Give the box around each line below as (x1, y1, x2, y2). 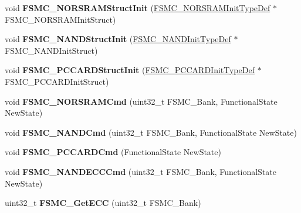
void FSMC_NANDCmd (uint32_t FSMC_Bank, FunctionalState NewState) (5, 126, 297, 138)
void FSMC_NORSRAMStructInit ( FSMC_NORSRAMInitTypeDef (5, 2, 270, 13)
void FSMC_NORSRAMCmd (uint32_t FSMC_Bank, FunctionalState (5, 95, 278, 107)
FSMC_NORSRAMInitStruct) (5, 13, 116, 25)
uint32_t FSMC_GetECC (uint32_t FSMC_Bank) (5, 197, 201, 209)
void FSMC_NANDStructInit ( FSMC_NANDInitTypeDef (5, 33, 231, 45)
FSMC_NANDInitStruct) (5, 44, 98, 56)
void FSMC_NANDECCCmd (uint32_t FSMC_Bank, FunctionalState (5, 165, 276, 177)
